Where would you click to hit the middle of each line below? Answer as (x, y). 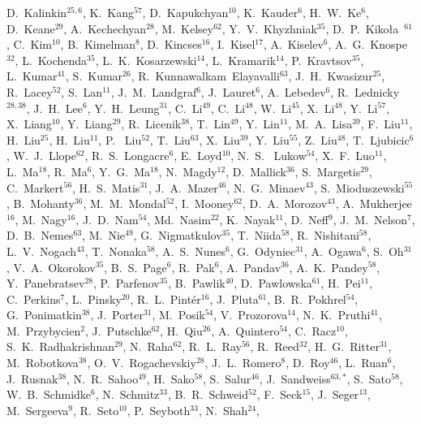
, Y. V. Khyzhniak (269, 28)
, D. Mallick (256, 171)
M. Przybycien (44, 330)
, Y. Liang (86, 124)
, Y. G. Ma (121, 171)
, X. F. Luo (345, 156)
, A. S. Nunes (190, 251)
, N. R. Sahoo (103, 378)
